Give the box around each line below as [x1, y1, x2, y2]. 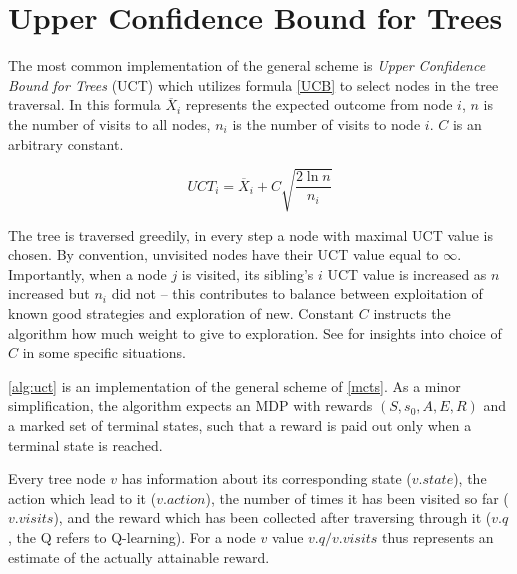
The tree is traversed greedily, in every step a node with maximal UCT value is [8, 224, 494, 245]
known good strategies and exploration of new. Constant [8, 303, 355, 324]
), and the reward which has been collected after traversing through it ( [53, 507, 492, 528]
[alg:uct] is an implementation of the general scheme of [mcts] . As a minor [8, 375, 461, 396]
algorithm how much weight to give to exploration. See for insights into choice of [8, 322, 502, 343]
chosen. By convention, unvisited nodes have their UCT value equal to [8, 244, 439, 265]
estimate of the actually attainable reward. [8, 546, 270, 567]
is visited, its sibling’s [181, 263, 314, 284]
